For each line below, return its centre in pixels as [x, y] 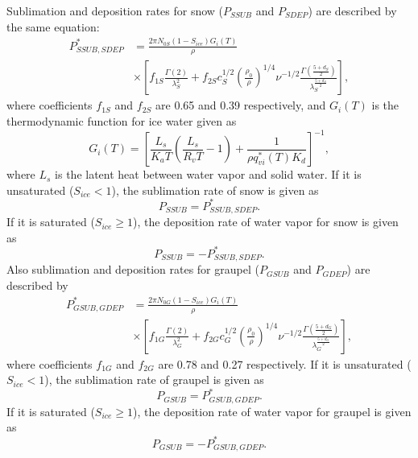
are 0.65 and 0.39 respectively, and [241, 105]
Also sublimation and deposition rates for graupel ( [133, 269]
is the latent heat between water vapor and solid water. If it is [208, 174]
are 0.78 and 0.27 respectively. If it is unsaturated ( [285, 363]
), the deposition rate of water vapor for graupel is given [272, 411]
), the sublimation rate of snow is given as [215, 190]
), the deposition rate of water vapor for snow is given [266, 222]
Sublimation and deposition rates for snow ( [115, 10]
